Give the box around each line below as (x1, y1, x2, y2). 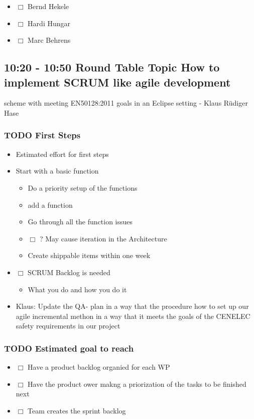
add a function (28, 199, 73, 210)
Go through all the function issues (28, 216, 133, 227)
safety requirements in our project (16, 320, 120, 331)
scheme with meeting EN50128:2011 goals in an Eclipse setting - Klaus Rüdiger (4, 98, 248, 108)
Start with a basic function (16, 165, 99, 176)
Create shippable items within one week (28, 250, 151, 261)
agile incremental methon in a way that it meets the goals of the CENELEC (16, 310, 250, 321)
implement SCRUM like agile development (4, 74, 231, 90)
